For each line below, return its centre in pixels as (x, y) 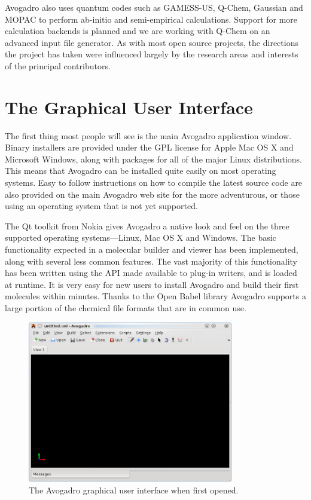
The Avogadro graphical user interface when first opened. (134, 490)
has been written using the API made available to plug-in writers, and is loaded (151, 273)
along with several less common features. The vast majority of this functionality (151, 261)
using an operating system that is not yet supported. (101, 206)
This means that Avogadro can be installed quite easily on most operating (141, 171)
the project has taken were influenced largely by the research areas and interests (152, 54)
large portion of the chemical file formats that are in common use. (126, 308)
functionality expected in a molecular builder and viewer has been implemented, (152, 249)
